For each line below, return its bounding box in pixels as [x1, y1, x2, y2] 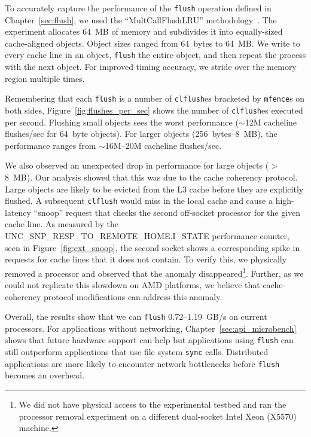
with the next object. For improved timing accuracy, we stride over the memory [5, 60, 297, 73]
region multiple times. [5, 72, 85, 84]
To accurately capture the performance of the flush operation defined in [5, 2, 272, 14]
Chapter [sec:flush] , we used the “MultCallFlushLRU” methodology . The [5, 13, 277, 26]
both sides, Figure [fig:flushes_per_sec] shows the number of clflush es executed [5, 103, 303, 116]
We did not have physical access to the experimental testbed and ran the [19, 398, 286, 411]
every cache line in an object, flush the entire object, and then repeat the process [5, 48, 306, 61]
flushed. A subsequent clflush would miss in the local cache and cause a [5, 194, 273, 207]
